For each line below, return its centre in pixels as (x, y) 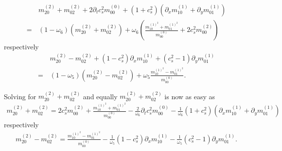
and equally (100, 96)
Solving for (20, 96)
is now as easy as (190, 96)
